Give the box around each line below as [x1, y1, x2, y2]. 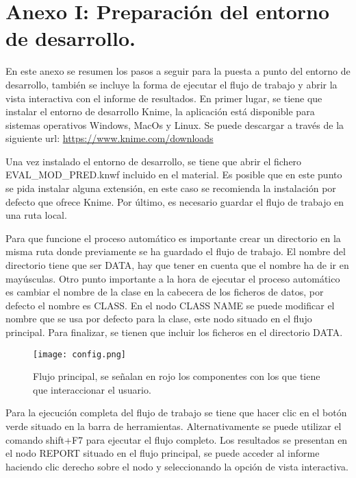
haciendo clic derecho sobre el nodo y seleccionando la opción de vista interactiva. [5, 459, 348, 473]
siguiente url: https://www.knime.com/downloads [5, 131, 214, 145]
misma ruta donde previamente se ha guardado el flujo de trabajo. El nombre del [5, 244, 346, 259]
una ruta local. [5, 208, 67, 222]
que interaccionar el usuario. [33, 382, 151, 396]
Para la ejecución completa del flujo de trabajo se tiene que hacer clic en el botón [5, 405, 347, 420]
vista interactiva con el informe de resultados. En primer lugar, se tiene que [5, 91, 322, 105]
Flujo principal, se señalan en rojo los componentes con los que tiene [33, 369, 320, 383]
